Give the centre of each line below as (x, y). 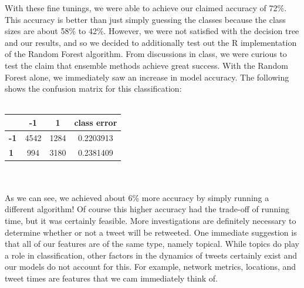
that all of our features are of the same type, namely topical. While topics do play (152, 244)
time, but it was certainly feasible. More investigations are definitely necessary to (151, 220)
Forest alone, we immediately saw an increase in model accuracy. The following (147, 77)
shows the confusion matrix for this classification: (93, 88)
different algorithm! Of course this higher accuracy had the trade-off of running (147, 209)
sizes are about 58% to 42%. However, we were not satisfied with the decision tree (152, 31)
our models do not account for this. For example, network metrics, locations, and (151, 267)
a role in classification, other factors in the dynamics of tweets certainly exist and (151, 255)
